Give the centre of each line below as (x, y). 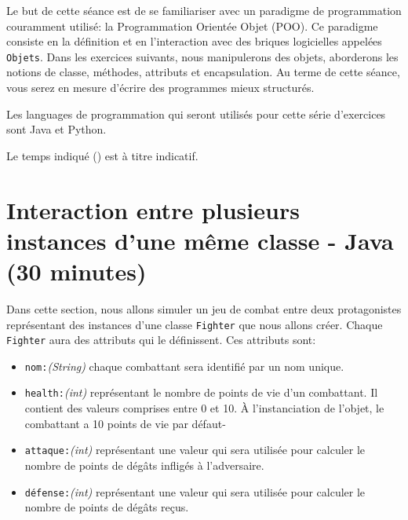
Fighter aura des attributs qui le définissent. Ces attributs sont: (161, 340)
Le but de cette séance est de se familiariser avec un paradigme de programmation (204, 10)
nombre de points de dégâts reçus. (107, 507)
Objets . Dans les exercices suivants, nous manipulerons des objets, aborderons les (202, 56)
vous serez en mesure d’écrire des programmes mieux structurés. (160, 88)
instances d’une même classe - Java (200, 240)
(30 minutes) (76, 271)
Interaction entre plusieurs (153, 209)
